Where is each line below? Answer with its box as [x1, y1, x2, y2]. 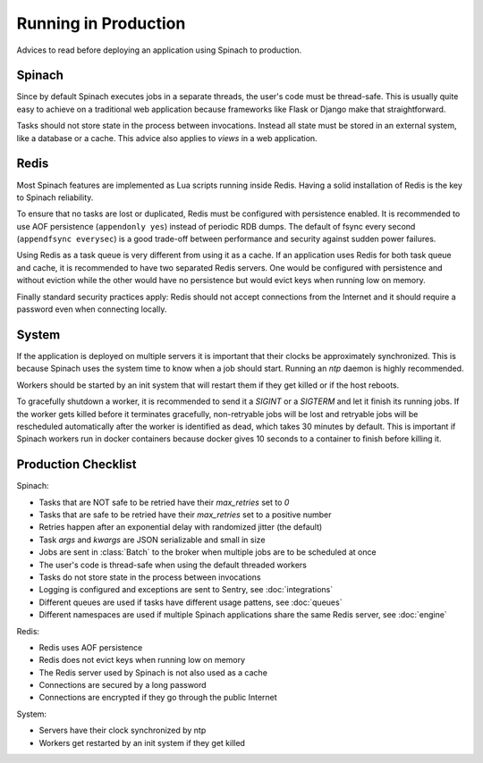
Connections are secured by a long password [38, 680, 207, 691]
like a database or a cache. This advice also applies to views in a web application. [16, 132, 318, 143]
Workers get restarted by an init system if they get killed [38, 737, 246, 748]
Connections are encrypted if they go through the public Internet [38, 692, 277, 703]
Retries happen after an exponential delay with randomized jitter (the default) [38, 522, 323, 532]
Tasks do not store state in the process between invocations [38, 572, 261, 583]
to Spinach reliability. [16, 192, 94, 203]
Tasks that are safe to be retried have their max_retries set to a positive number [38, 509, 332, 520]
